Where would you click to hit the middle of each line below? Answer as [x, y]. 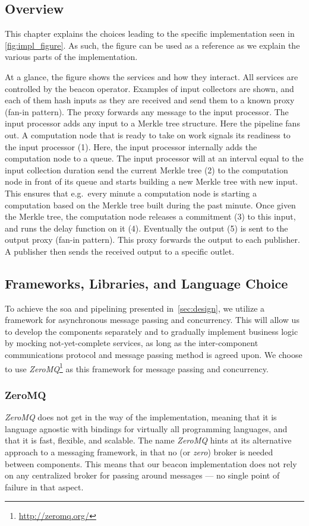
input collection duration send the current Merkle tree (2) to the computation [146, 169]
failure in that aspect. [44, 487]
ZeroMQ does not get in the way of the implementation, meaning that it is [141, 417]
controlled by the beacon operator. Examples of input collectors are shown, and [149, 88]
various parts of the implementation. [71, 57]
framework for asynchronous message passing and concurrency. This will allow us [152, 320]
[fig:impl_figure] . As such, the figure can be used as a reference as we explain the [152, 45]
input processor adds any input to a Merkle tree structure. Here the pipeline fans [152, 123]
